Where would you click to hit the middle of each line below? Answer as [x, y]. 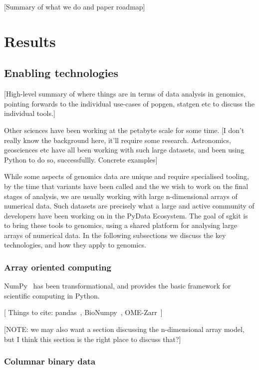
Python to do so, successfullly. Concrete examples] [81, 159]
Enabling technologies [61, 73]
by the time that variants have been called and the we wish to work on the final [126, 186]
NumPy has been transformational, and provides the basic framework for [118, 286]
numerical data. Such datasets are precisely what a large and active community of [129, 206]
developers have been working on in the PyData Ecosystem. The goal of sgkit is [126, 215]
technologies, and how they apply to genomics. [75, 245]
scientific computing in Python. [52, 295]
